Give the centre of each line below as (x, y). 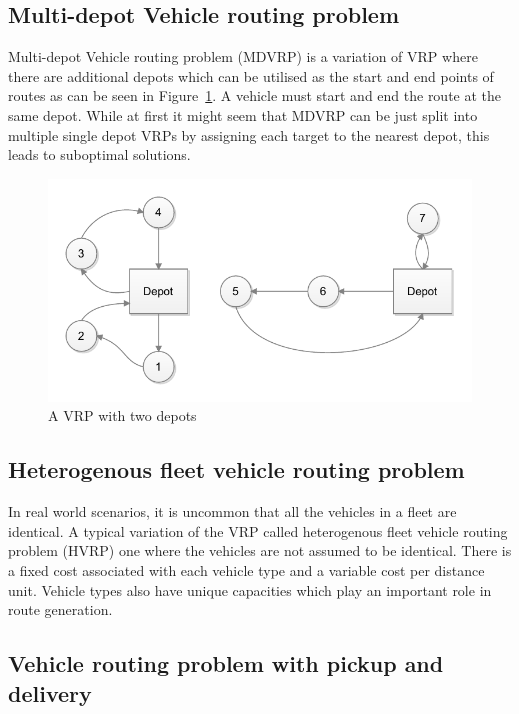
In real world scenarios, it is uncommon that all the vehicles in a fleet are (232, 511)
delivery (50, 692)
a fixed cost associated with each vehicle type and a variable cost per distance (246, 569)
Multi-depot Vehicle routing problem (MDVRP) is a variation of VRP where (243, 56)
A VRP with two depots (122, 415)
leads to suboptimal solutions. (99, 154)
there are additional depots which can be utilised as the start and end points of (251, 75)
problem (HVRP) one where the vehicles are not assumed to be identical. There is (260, 550)
